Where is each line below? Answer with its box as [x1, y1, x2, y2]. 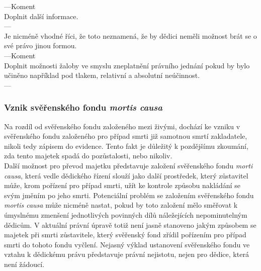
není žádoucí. [4, 258, 45, 269]
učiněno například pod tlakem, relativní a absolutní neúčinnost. [4, 70, 200, 80]
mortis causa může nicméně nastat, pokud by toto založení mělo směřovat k [4, 200, 238, 210]
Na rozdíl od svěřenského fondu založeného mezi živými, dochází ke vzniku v [4, 121, 240, 131]
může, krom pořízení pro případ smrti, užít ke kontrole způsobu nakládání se [4, 180, 240, 191]
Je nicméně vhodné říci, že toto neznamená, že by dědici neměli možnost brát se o [4, 30, 257, 41]
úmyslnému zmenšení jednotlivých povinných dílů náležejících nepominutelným [4, 209, 247, 220]
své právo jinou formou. [4, 40, 77, 51]
